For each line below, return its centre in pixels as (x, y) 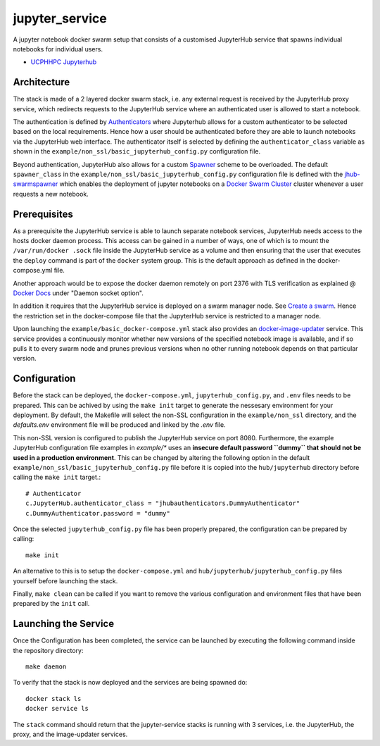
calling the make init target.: (57, 477)
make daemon (46, 666)
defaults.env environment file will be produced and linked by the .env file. (119, 425)
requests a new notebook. (51, 194)
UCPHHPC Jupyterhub (64, 62)
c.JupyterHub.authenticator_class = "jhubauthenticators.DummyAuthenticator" (163, 503)
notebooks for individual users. (58, 49)
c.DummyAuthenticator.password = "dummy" (98, 513)
